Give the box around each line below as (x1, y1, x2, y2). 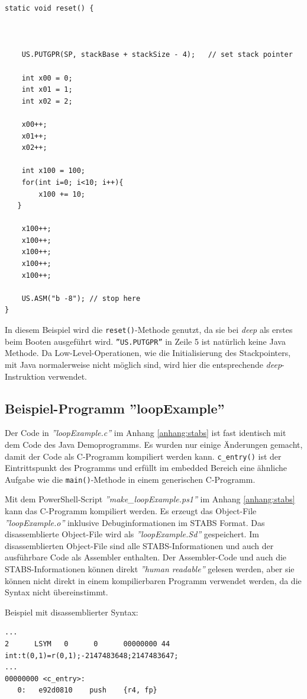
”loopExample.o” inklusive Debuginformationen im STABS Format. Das (5, 516, 265, 528)
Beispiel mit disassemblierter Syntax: (5, 605, 138, 618)
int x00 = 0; (21, 73, 73, 82)
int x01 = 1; (21, 85, 73, 94)
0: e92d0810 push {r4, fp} (17, 686, 157, 695)
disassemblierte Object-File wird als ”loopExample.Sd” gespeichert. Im (5, 528, 259, 540)
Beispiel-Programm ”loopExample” (5, 399, 225, 417)
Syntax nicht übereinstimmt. (5, 586, 108, 598)
